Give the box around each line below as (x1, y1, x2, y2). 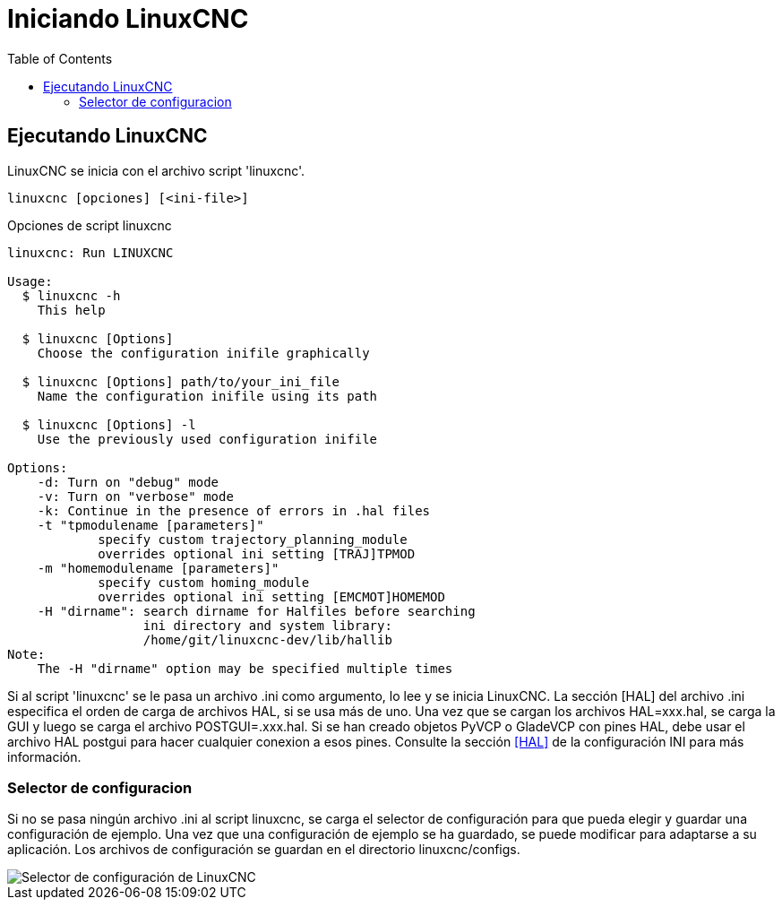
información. (7, 748, 82, 764)
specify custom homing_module (98, 574, 310, 590)
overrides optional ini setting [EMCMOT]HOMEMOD (98, 589, 445, 604)
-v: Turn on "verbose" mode (37, 488, 234, 504)
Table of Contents (7, 50, 113, 66)
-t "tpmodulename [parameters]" (37, 517, 264, 532)
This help (37, 302, 106, 317)
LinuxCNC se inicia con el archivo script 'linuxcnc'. (7, 162, 305, 178)
